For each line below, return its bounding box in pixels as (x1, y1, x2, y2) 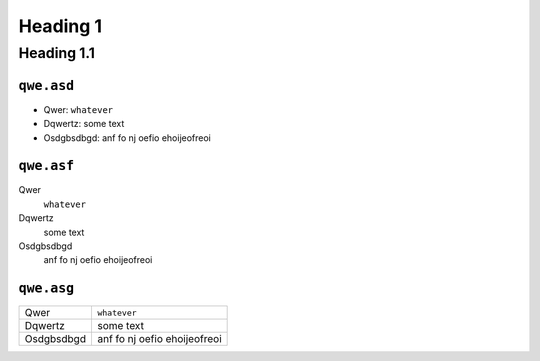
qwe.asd (18, 77, 75, 94)
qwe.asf (18, 158, 75, 174)
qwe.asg (18, 280, 75, 297)
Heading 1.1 (18, 44, 95, 62)
